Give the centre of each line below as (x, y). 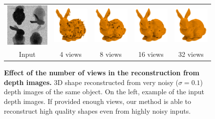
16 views (151, 54)
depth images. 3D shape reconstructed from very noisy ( (91, 82)
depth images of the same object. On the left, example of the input (104, 92)
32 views (191, 54)
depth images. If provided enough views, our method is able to (97, 101)
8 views (111, 54)
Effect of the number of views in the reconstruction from (102, 73)
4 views (71, 54)
